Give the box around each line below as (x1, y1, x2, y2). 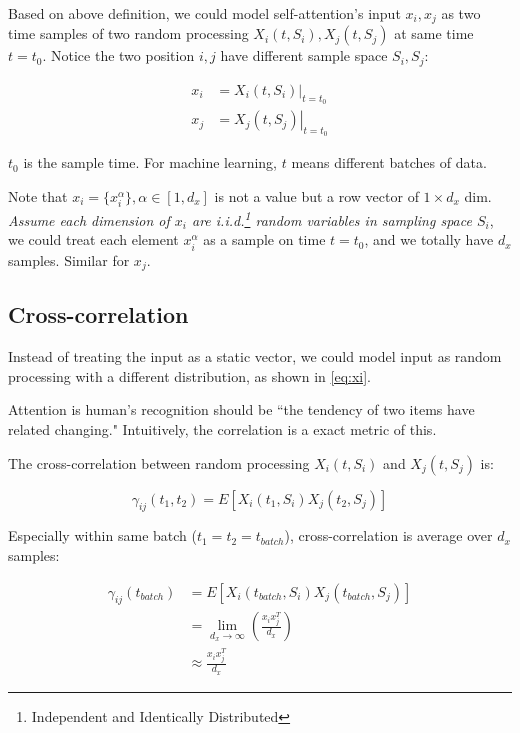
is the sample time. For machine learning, (23, 152, 277, 173)
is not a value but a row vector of (214, 185, 419, 206)
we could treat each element (8, 229, 179, 250)
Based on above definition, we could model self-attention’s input (8, 3, 401, 23)
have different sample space (220, 45, 388, 66)
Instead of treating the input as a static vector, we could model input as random (8, 346, 502, 367)
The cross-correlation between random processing (8, 452, 310, 473)
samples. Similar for (8, 249, 130, 270)
